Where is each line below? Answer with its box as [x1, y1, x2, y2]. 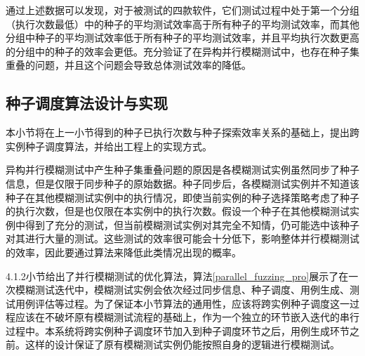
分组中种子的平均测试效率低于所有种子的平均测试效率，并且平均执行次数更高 [6, 30, 359, 45]
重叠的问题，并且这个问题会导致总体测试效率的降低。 [6, 58, 251, 72]
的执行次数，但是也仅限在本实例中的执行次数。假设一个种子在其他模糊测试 [6, 204, 350, 218]
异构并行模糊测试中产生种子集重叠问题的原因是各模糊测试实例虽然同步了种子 [6, 162, 359, 177]
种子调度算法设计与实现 [6, 92, 168, 114]
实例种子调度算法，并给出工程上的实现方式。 [6, 138, 212, 153]
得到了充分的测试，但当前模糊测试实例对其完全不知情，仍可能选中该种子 [25, 217, 359, 232]
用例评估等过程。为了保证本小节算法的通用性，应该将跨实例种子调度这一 [15, 296, 350, 310]
